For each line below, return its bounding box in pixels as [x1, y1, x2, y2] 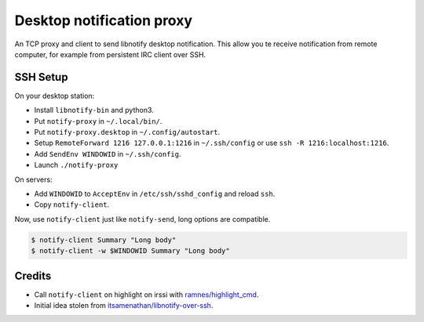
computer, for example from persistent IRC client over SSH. [14, 49, 207, 59]
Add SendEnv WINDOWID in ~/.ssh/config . [34, 149, 181, 158]
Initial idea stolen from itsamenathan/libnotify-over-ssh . [34, 301, 214, 310]
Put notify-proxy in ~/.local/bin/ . [34, 116, 163, 125]
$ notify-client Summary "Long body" [31, 235, 177, 244]
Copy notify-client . [34, 200, 110, 209]
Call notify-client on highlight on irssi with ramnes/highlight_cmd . [34, 290, 259, 299]
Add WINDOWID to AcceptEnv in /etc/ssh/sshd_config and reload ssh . [34, 189, 276, 198]
